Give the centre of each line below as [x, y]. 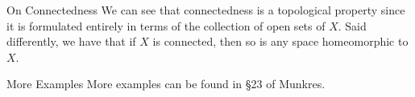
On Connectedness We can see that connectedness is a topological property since [206, 10]
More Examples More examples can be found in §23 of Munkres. [166, 84]
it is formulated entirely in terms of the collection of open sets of [166, 25]
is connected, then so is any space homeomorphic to [280, 41]
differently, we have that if [71, 41]
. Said [352, 25]
